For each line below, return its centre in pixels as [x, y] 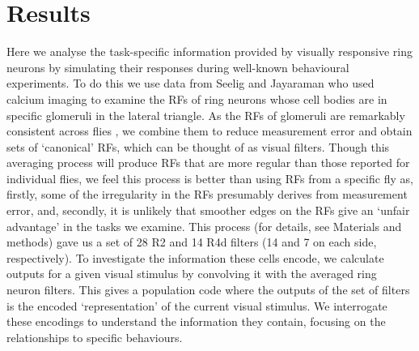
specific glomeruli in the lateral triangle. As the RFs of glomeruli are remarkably [206, 115]
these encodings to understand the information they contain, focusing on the [196, 321]
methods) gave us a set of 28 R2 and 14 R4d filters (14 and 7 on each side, [192, 242]
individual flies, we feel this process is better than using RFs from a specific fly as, [210, 178]
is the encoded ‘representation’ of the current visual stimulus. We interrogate [197, 305]
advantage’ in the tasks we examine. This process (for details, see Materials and [204, 226]
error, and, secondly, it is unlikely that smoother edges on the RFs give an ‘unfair [208, 210]
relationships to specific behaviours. [95, 337]
